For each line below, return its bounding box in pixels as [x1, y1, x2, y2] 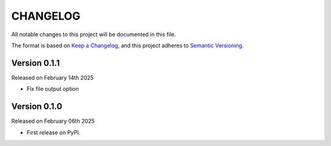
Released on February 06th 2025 [11, 117, 95, 125]
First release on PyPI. [26, 129, 81, 136]
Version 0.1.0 [11, 101, 63, 112]
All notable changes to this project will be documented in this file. [11, 31, 177, 38]
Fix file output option [26, 85, 79, 93]
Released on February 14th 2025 [11, 74, 94, 81]
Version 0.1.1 [11, 58, 60, 68]
